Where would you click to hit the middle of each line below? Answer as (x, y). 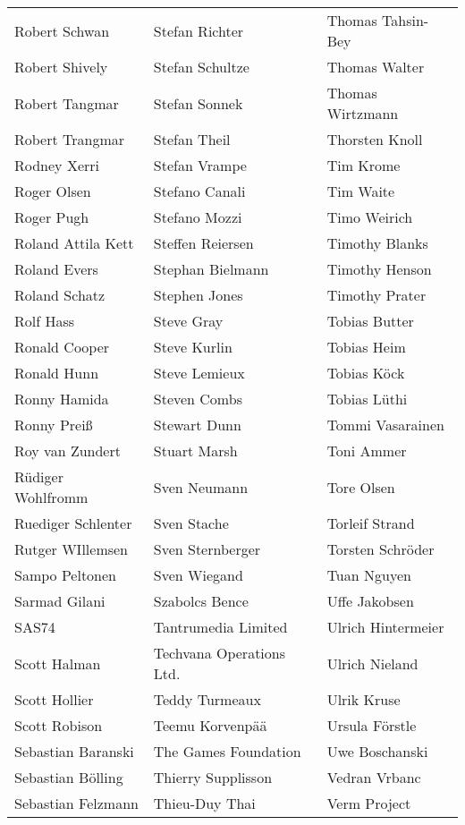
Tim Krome (364, 165)
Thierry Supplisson (213, 777)
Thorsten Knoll (375, 139)
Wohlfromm (51, 497)
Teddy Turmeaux (207, 699)
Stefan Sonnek (198, 103)
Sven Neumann (201, 487)
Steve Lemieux (199, 373)
